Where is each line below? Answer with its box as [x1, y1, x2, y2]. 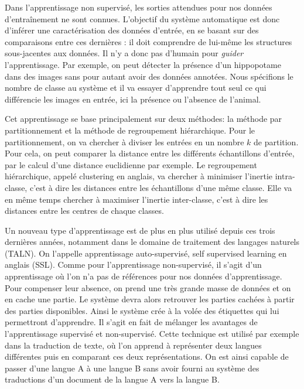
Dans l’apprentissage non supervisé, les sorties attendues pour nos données [5, 1, 272, 13]
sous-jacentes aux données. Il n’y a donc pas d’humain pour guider [5, 47, 244, 59]
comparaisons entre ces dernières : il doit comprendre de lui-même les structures [5, 35, 292, 47]
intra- [275, 170, 295, 182]
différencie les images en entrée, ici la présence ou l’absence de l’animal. [5, 93, 261, 105]
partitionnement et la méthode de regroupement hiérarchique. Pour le [5, 124, 255, 136]
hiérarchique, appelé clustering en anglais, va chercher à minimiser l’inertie [5, 170, 273, 182]
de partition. [254, 135, 299, 148]
